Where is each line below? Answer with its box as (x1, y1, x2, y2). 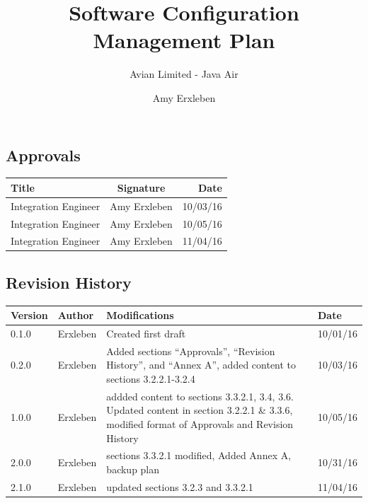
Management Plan (93, 25, 275, 54)
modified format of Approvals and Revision (106, 417, 294, 432)
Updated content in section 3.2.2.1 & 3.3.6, (106, 403, 293, 417)
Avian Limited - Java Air (130, 67, 238, 81)
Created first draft (106, 325, 186, 340)
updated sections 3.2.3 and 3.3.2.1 (106, 479, 253, 494)
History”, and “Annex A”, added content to (106, 357, 297, 372)
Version (11, 308, 48, 323)
